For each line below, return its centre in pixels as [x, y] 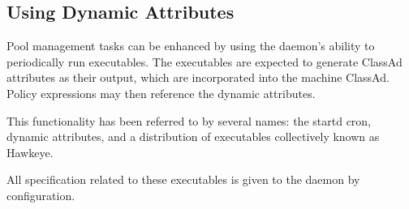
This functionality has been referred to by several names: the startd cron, [189, 120]
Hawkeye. [30, 152]
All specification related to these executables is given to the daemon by [183, 179]
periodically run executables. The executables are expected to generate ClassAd [204, 61]
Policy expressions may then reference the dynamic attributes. [161, 93]
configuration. [41, 195]
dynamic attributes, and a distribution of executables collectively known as [193, 136]
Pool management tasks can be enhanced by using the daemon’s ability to [191, 46]
